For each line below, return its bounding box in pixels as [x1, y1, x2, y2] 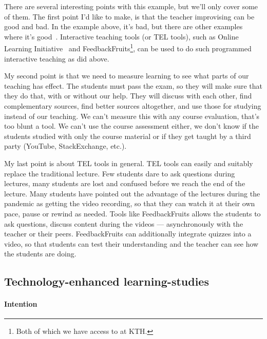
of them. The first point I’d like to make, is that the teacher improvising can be [4, 11, 255, 22]
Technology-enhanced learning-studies [4, 273, 209, 289]
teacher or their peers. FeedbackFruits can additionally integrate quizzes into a [4, 228, 252, 239]
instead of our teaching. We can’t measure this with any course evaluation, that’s [4, 110, 260, 121]
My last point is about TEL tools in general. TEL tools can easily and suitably [4, 157, 253, 168]
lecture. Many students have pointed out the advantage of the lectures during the [4, 188, 260, 198]
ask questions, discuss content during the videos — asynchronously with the [4, 218, 243, 229]
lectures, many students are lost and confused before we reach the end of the [4, 178, 245, 189]
